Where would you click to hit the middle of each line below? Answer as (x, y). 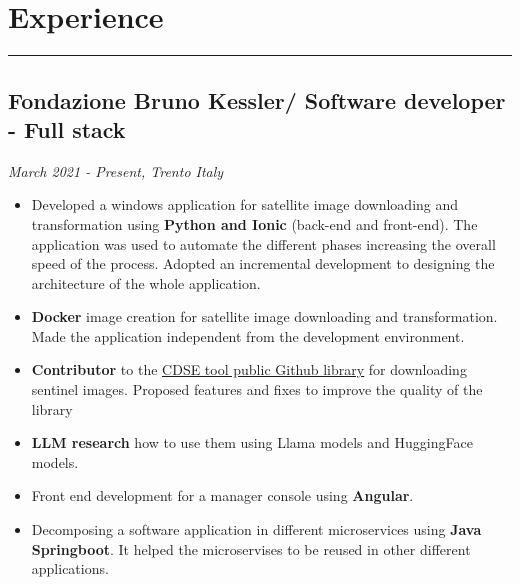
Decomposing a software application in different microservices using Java (256, 529)
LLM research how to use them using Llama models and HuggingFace (252, 442)
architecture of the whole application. (146, 282)
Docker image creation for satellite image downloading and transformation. (264, 316)
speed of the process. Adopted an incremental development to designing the (263, 263)
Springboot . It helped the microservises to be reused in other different (251, 548)
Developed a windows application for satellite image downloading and (245, 204)
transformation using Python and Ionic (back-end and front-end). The (254, 223)
